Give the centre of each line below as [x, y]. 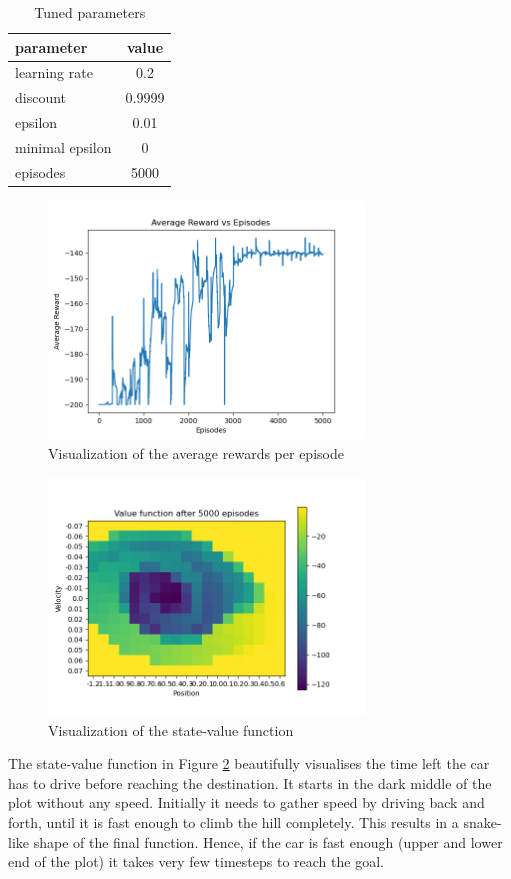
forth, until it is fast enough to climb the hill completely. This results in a [233, 822]
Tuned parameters [90, 12]
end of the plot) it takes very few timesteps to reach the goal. [196, 861]
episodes [40, 171]
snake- [482, 822]
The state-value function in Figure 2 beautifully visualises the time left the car [249, 763]
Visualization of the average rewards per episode [196, 453]
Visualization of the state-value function [171, 729]
